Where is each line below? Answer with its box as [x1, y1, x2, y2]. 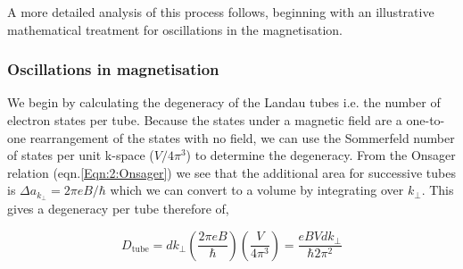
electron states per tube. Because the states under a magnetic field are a [7, 111, 402, 129]
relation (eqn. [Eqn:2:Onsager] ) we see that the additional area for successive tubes [7, 163, 456, 181]
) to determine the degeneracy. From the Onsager [186, 146, 456, 164]
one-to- [406, 111, 445, 129]
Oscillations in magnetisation [7, 58, 219, 80]
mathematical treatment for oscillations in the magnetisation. [7, 20, 343, 38]
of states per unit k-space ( [7, 146, 154, 164]
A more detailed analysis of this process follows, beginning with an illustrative [7, 3, 434, 21]
